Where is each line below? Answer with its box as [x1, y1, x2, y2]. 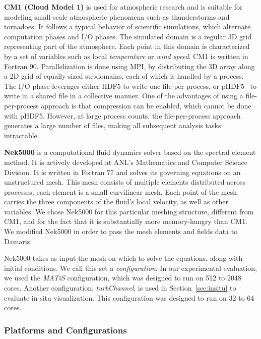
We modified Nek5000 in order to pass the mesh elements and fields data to [4, 226, 238, 237]
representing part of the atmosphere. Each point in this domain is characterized [4, 41, 250, 51]
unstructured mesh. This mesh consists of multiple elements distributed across [4, 177, 245, 187]
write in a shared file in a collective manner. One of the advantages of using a [4, 90, 243, 101]
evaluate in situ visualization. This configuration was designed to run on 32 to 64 [4, 292, 254, 303]
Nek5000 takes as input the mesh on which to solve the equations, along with [4, 253, 243, 263]
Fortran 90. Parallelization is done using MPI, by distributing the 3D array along [4, 61, 255, 71]
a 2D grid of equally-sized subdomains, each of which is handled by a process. [4, 71, 244, 81]
